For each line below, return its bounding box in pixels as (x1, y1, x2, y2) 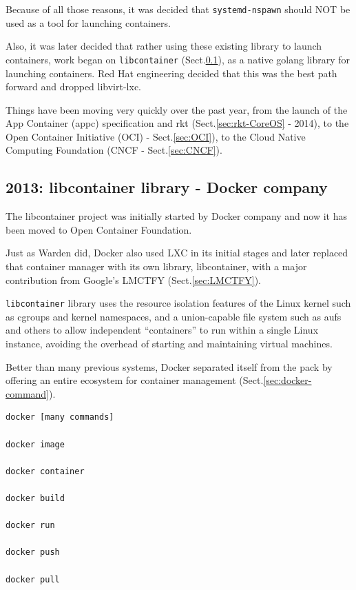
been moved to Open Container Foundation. (6, 222, 192, 236)
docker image (6, 439, 65, 449)
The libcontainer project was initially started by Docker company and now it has (6, 209, 348, 223)
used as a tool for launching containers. (6, 15, 171, 30)
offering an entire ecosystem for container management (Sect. (6, 373, 264, 387)
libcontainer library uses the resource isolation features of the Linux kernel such (6, 296, 351, 310)
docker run (6, 520, 55, 531)
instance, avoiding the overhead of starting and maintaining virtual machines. (6, 336, 333, 351)
